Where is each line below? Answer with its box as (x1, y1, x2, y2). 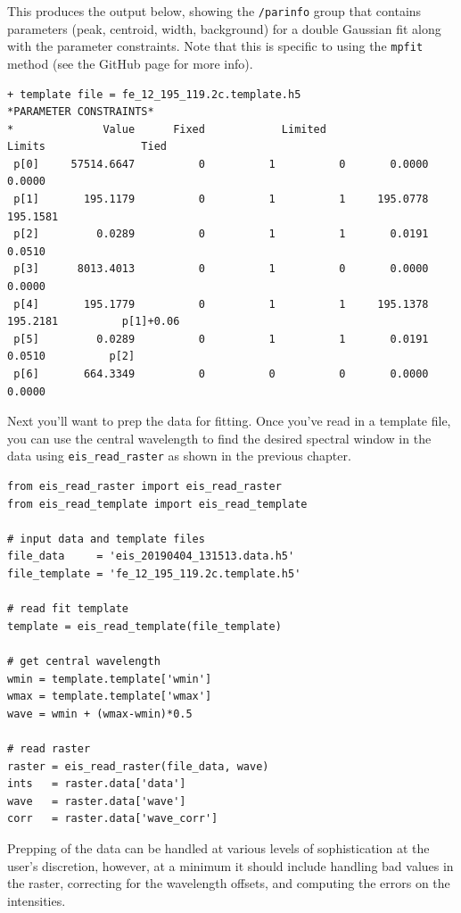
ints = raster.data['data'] (7, 777, 186, 791)
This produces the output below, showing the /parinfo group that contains (7, 2, 422, 20)
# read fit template (7, 602, 129, 616)
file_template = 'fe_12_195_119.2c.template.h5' (7, 568, 301, 580)
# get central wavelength (7, 654, 161, 668)
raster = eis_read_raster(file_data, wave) (7, 759, 269, 773)
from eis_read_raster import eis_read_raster (7, 480, 282, 494)
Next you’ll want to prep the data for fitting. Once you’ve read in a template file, (7, 411, 451, 430)
